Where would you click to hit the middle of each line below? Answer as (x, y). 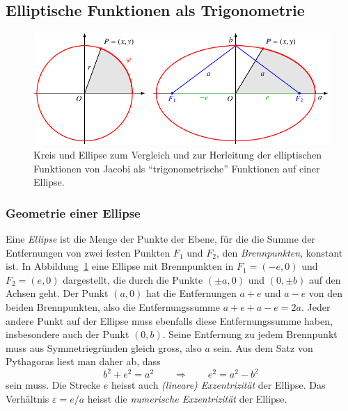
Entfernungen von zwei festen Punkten (88, 252)
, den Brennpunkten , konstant (279, 252)
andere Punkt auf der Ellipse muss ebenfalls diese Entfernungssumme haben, (169, 320)
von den (326, 293)
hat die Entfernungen (191, 293)
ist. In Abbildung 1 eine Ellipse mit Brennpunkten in (120, 266)
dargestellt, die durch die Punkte (133, 279)
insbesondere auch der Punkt (68, 334)
